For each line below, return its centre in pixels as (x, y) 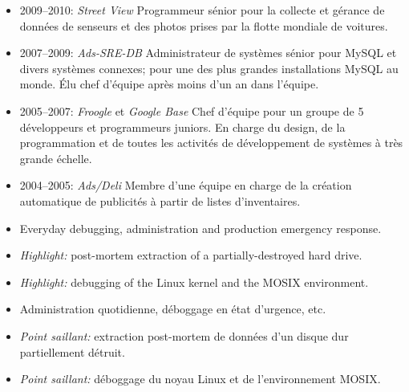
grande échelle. (56, 158)
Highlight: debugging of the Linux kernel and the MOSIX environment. (194, 282)
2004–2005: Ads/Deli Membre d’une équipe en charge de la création (186, 185)
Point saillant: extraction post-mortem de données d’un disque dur (184, 335)
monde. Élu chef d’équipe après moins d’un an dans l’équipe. (169, 84)
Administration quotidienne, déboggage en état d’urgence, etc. (173, 309)
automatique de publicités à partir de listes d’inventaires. (160, 200)
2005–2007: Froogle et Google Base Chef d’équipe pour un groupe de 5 (192, 110)
